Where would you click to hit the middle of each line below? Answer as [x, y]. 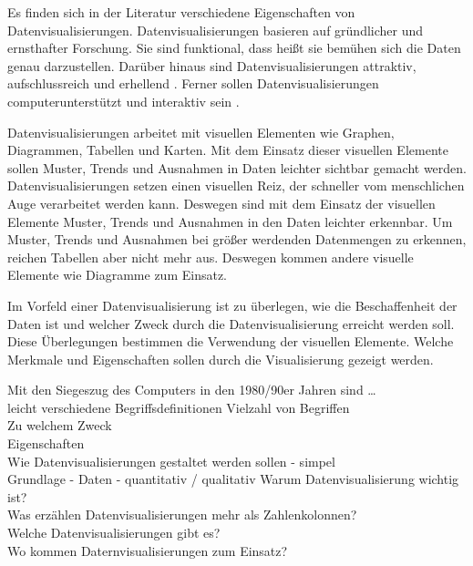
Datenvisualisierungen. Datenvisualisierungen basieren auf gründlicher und [216, 30]
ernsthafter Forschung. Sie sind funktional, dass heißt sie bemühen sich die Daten [234, 48]
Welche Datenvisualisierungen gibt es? [114, 533]
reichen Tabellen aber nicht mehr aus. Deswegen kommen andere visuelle [211, 257]
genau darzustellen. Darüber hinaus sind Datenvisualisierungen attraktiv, [212, 65]
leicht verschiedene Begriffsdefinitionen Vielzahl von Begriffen [179, 407]
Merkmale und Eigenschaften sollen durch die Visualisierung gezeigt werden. [221, 359]
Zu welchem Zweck [60, 425]
